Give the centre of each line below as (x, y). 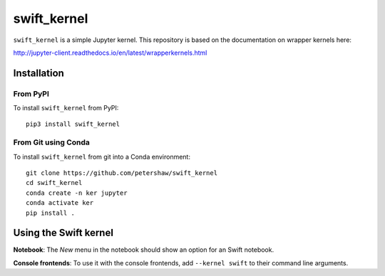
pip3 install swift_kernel (73, 124)
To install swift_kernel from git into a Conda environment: (102, 156)
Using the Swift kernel (63, 233)
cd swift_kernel (54, 183)
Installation (38, 73)
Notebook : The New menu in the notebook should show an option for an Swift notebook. (144, 250)
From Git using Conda (52, 142)
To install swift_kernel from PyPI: (66, 108)
